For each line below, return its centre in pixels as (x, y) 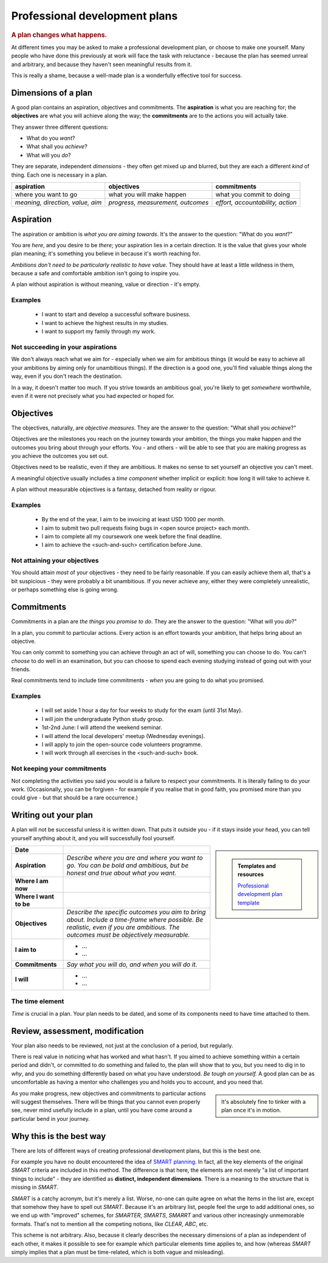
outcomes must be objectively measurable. (128, 934)
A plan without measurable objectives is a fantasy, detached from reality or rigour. (114, 490)
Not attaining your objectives (55, 561)
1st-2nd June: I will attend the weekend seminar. (102, 727)
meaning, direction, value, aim (58, 202)
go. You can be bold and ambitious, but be (128, 865)
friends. (21, 669)
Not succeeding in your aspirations (64, 347)
